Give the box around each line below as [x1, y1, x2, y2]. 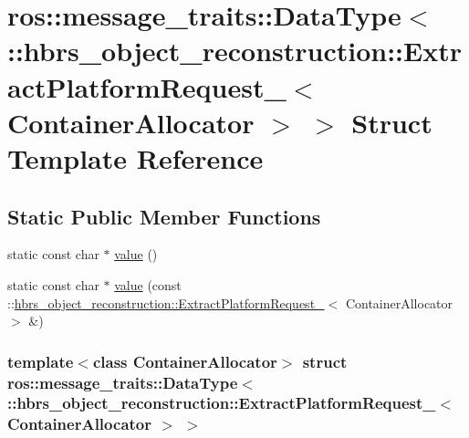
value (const [114, 275, 182, 294]
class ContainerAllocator [92, 349, 277, 372]
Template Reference [7, 139, 264, 176]
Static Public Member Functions [7, 202, 321, 230]
